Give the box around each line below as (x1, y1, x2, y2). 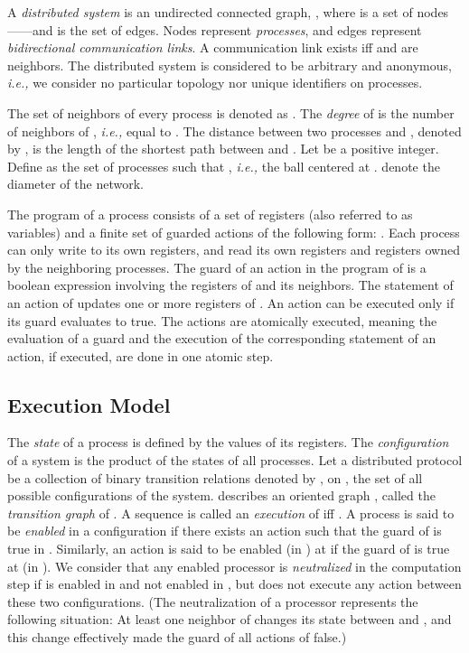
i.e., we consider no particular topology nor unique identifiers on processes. (7, 73, 423, 92)
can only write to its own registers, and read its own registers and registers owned (7, 240, 460, 259)
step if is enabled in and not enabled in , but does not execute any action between (7, 574, 462, 593)
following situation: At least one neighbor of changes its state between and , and (7, 610, 452, 629)
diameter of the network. (7, 174, 144, 193)
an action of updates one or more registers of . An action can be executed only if (7, 293, 455, 312)
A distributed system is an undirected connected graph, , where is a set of (7, 3, 413, 21)
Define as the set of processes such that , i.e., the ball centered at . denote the (7, 156, 440, 175)
